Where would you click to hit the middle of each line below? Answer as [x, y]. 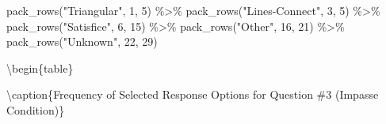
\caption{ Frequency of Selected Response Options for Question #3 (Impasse [193, 94]
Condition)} [36, 109]
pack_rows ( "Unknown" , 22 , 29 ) [82, 41]
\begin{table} [40, 68]
